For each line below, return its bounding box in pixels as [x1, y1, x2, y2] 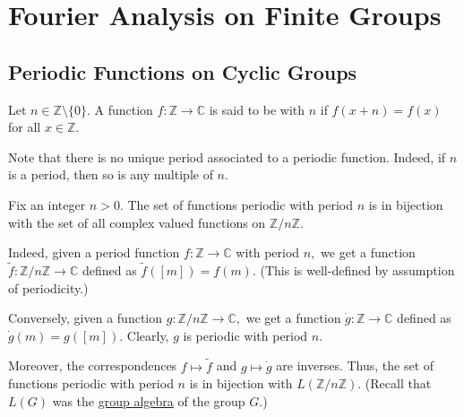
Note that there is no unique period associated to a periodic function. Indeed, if [8, 147, 446, 166]
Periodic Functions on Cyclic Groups [8, 57, 357, 85]
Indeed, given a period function [8, 243, 180, 262]
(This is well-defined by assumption [260, 260, 455, 279]
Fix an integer [8, 195, 86, 213]
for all [8, 117, 41, 136]
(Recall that [365, 374, 432, 393]
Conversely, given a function [8, 308, 163, 327]
